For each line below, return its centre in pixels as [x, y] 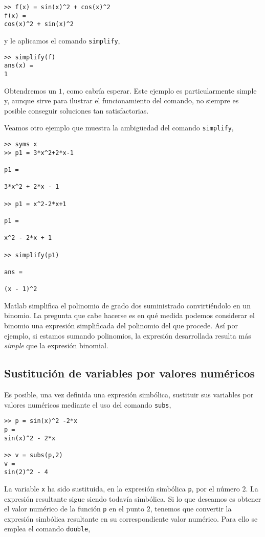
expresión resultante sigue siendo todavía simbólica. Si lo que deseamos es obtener [133, 498]
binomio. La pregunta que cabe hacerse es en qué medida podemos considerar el [129, 315]
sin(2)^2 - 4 [26, 472]
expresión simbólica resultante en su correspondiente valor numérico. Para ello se [131, 518]
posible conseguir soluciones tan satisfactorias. [76, 110]
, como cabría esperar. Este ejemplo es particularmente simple [159, 90]
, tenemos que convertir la [191, 509]
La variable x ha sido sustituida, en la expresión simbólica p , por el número [122, 488]
